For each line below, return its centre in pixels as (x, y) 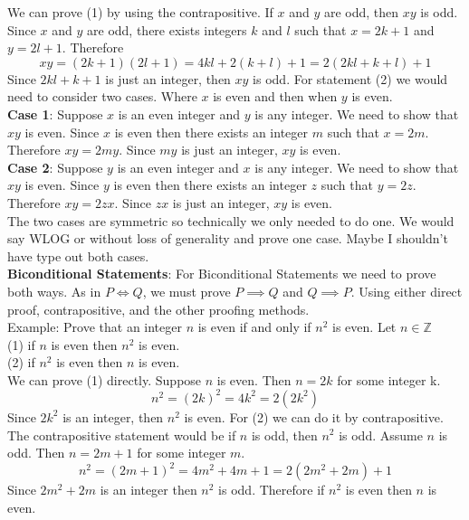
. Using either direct (407, 291)
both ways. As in (54, 291)
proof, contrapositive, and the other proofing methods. (158, 309)
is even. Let (364, 327)
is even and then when (275, 96)
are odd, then (361, 12)
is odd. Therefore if (272, 490)
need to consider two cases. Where (102, 96)
